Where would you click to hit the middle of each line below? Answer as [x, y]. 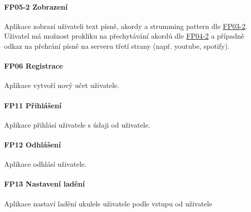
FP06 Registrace [34, 66]
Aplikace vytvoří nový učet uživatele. [62, 85]
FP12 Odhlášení [33, 144]
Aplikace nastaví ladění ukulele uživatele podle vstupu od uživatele [108, 203]
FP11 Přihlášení [33, 105]
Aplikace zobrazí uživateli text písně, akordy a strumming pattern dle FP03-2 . [126, 26]
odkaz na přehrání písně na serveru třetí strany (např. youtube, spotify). [117, 46]
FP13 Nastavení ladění [45, 184]
